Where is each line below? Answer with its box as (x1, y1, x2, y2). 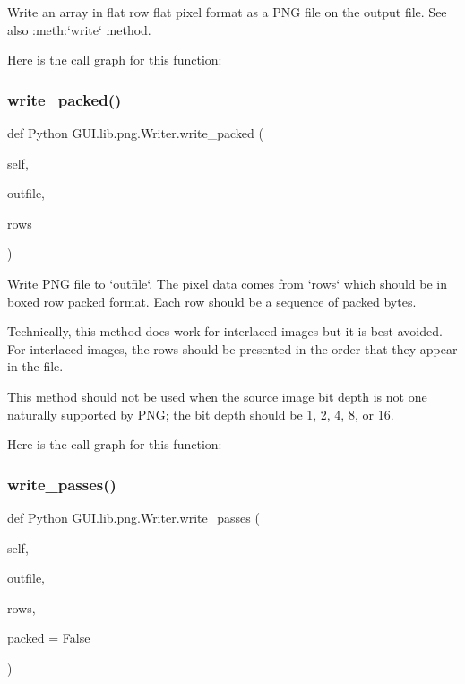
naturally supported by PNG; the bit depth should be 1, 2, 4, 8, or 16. (7, 404, 394, 423)
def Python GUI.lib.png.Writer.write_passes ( (7, 507, 260, 526)
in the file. (7, 357, 64, 376)
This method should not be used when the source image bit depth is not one (7, 386, 427, 405)
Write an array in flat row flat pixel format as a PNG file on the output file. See (7, 3, 447, 21)
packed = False (7, 628, 90, 647)
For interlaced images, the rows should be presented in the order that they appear (7, 339, 458, 358)
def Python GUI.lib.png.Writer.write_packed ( (7, 124, 263, 142)
